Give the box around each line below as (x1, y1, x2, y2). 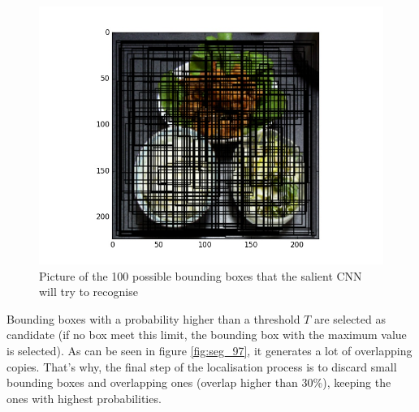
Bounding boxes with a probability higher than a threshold (6, 310, 300, 327)
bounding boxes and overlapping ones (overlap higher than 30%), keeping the (6, 374, 391, 391)
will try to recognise (39, 283, 138, 300)
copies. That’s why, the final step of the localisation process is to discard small (6, 358, 397, 375)
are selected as (313, 310, 386, 327)
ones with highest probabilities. (6, 389, 162, 406)
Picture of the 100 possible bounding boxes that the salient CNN (39, 267, 362, 284)
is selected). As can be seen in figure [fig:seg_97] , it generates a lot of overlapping (6, 341, 413, 358)
